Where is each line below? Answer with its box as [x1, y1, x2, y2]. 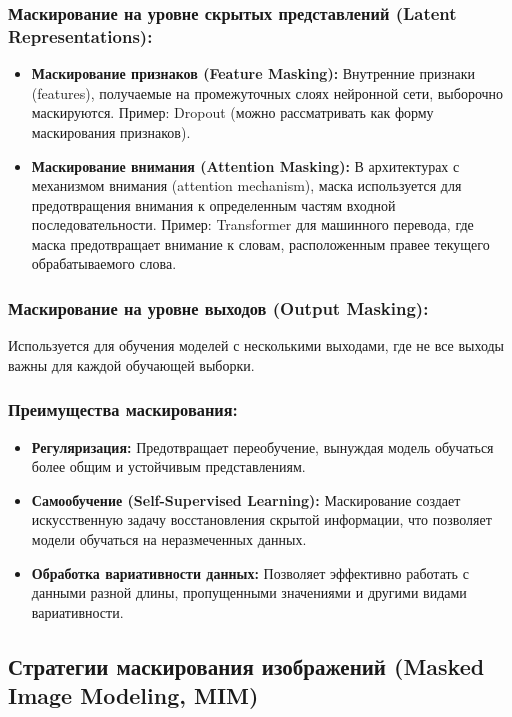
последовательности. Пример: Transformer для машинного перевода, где [31, 214, 474, 235]
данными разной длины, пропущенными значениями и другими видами [31, 582, 467, 603]
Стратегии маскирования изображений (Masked [8, 650, 485, 681]
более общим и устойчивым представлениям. [31, 456, 306, 477]
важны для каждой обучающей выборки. [8, 354, 255, 375]
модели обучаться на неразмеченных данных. [31, 529, 307, 550]
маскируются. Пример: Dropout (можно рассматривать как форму [31, 102, 434, 123]
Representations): [8, 23, 153, 48]
